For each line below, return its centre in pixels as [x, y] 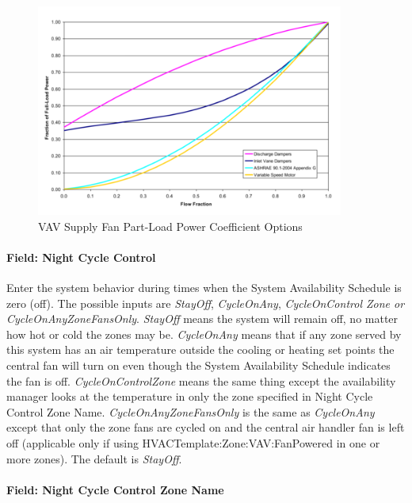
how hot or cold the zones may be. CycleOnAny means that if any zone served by [204, 334]
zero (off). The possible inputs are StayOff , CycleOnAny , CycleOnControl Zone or [206, 303]
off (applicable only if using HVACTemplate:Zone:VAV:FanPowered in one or [193, 442]
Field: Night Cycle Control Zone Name [115, 489]
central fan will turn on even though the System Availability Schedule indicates [198, 365]
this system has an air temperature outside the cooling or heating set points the [200, 349]
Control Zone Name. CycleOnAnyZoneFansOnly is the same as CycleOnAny [191, 411]
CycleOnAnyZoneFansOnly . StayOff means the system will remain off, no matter [202, 319]
